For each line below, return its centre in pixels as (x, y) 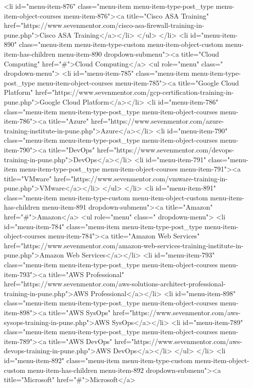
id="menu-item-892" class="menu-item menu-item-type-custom (98, 360)
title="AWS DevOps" (80, 341)
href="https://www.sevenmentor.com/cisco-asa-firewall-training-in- (104, 25)
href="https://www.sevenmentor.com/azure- (157, 121)
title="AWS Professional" (86, 274)
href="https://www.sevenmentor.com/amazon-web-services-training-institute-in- (124, 245)
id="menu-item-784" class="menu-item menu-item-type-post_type (103, 226)
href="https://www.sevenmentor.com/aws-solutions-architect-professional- (115, 284)
